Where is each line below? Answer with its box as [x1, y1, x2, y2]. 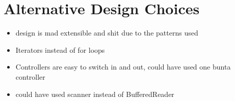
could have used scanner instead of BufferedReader [15, 88, 174, 99]
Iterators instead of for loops [15, 44, 105, 55]
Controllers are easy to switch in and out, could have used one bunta [15, 61, 231, 72]
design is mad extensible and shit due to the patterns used [15, 27, 198, 38]
